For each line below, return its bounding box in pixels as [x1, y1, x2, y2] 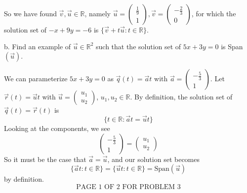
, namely [84, 8, 111, 18]
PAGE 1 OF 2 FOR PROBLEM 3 [76, 183, 181, 191]
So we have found [4, 8, 57, 18]
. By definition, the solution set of [130, 92, 233, 102]
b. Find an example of [4, 41, 71, 51]
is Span [221, 41, 243, 51]
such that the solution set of [96, 41, 181, 51]
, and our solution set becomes [107, 154, 200, 164]
